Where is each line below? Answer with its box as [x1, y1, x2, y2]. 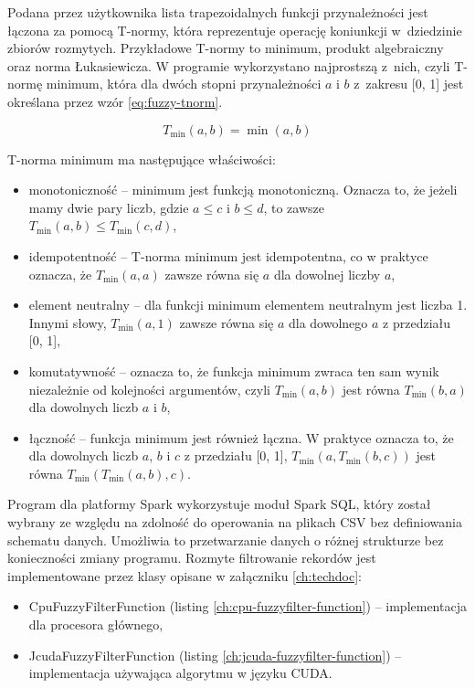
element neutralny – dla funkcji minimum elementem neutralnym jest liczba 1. [28, 295, 468, 314]
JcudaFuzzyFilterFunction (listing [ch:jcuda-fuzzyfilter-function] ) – [28, 645, 402, 664]
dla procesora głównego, [28, 615, 164, 634]
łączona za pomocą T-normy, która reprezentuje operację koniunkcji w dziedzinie [7, 20, 462, 39]
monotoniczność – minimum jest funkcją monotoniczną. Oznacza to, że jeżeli [28, 180, 458, 199]
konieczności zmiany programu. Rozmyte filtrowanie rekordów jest [7, 548, 376, 567]
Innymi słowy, [28, 312, 107, 332]
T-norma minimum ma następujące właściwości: [7, 149, 276, 168]
